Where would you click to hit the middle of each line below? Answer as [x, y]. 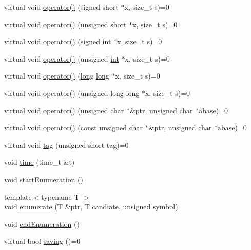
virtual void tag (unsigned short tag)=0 [66, 145]
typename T [60, 196]
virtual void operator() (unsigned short [65, 24]
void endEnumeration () [42, 224]
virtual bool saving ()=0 [42, 241]
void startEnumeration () [44, 179]
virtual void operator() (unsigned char [64, 110]
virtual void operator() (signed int [58, 41]
